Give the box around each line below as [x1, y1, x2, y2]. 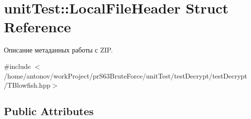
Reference [4, 17, 71, 37]
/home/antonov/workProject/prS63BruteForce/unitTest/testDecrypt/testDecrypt [4, 70, 248, 80]
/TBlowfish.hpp [4, 80, 50, 90]
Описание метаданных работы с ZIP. [4, 45, 113, 55]
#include [4, 61, 31, 71]
